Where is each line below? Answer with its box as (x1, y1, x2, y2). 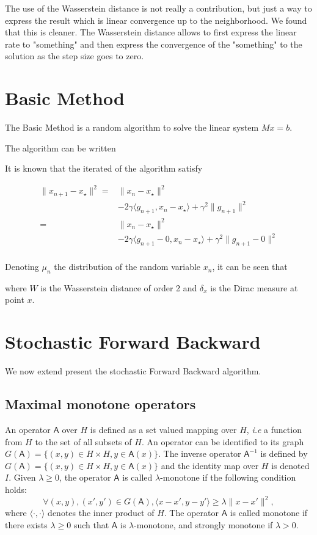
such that (73, 518, 109, 531)
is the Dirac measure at (210, 281, 298, 294)
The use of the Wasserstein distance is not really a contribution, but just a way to (5, 2, 312, 14)
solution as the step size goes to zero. (5, 49, 144, 62)
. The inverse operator (158, 447, 241, 460)
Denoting (5, 260, 39, 273)
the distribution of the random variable (54, 260, 201, 273)
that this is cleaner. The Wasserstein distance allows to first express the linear (5, 26, 297, 38)
